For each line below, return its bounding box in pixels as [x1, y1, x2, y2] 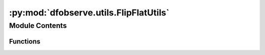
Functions [9, 37, 41, 45]
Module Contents [9, 21, 67, 30]
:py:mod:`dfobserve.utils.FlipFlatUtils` [9, 7, 169, 18]
